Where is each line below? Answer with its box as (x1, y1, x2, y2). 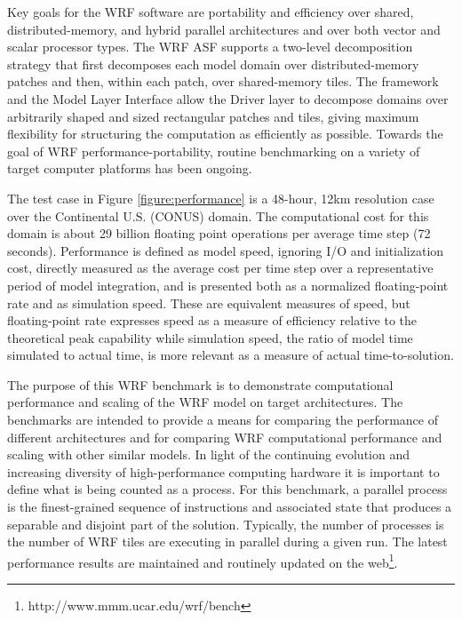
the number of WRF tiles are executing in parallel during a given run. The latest (7, 532, 448, 551)
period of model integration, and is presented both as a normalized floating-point (7, 275, 449, 294)
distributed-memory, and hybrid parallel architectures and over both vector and (7, 20, 441, 38)
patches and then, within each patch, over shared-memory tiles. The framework (7, 72, 439, 91)
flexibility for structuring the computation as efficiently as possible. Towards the (7, 124, 443, 143)
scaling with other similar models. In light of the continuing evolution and (7, 445, 410, 464)
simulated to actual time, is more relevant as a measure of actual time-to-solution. (7, 346, 454, 364)
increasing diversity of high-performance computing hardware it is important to (7, 462, 440, 481)
